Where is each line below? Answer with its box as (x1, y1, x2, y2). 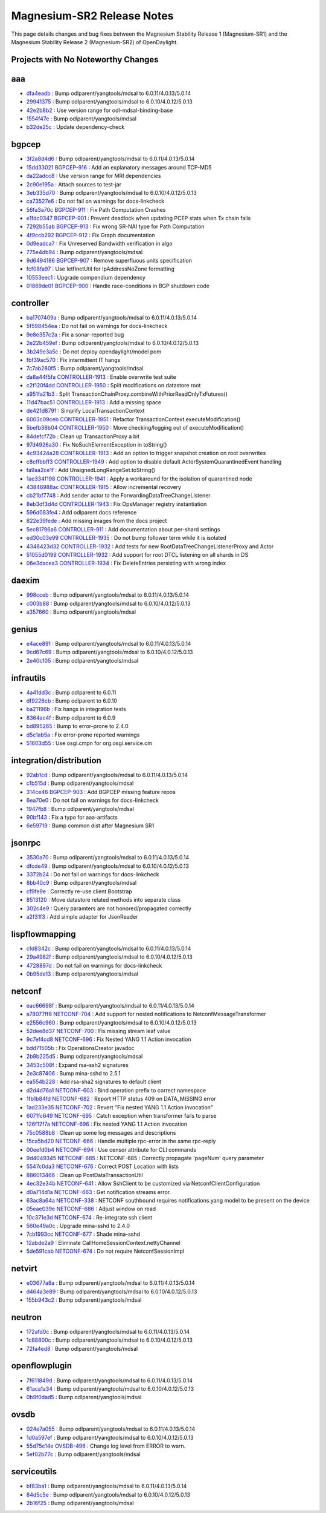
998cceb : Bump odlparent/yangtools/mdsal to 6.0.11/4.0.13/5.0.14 (26, 591, 190, 599)
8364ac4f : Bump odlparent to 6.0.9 (26, 714, 116, 721)
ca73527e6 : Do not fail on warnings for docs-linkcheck (26, 197, 165, 205)
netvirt (11, 1264, 37, 1274)
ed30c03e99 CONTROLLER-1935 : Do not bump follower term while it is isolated (26, 534, 226, 542)
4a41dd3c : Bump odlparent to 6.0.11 (26, 689, 117, 696)
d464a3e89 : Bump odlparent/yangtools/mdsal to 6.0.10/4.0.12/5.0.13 (26, 1288, 197, 1295)
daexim (11, 576, 40, 586)
